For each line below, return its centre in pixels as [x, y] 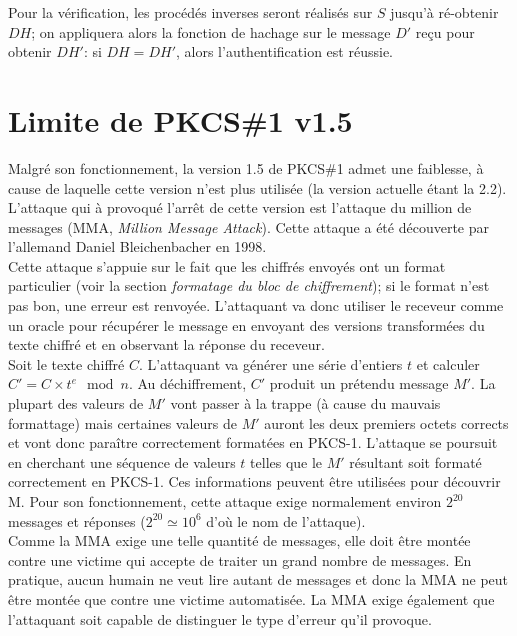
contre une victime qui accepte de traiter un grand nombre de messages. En [240, 559]
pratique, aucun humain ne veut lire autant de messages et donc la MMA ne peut [258, 579]
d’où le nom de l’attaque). [286, 520]
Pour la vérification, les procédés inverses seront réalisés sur [190, 12]
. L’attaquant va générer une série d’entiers [270, 363]
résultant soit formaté [415, 461]
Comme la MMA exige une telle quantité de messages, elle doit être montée [239, 540]
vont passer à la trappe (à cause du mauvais [305, 403]
